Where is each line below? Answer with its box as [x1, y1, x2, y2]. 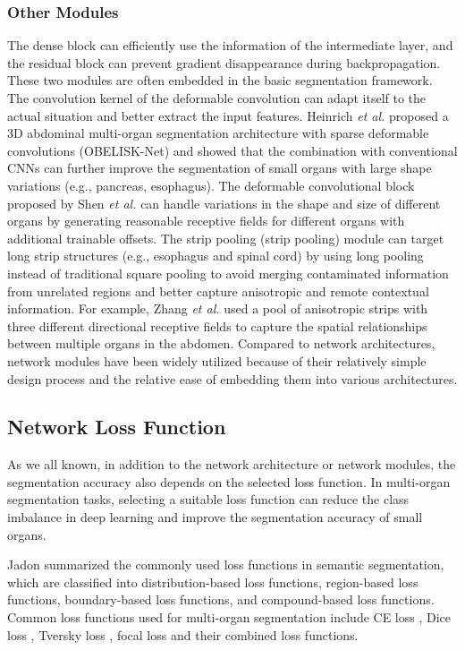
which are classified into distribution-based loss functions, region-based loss [7, 572, 418, 591]
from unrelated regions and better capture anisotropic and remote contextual [7, 281, 429, 300]
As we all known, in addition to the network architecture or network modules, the [7, 455, 456, 474]
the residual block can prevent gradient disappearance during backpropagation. [7, 53, 441, 72]
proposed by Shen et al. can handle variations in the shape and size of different [7, 193, 441, 212]
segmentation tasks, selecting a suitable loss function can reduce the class [7, 490, 410, 509]
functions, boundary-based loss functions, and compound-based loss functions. [7, 590, 435, 609]
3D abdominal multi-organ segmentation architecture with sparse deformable [7, 124, 429, 142]
